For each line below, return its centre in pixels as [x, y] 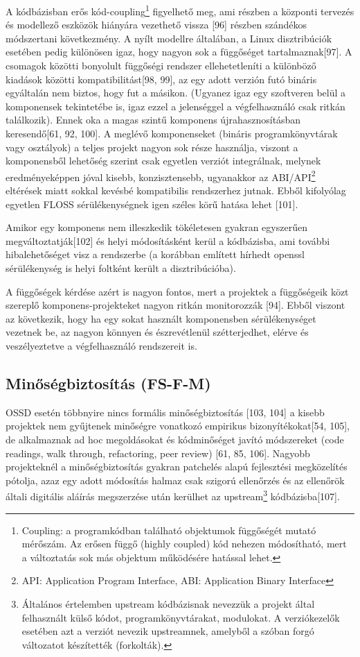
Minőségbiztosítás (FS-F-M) [108, 383]
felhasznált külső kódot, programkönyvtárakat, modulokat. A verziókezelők [181, 617]
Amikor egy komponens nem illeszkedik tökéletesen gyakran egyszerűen [156, 227]
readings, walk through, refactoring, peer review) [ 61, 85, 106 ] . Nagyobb [158, 453]
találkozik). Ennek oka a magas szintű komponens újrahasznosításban [153, 120]
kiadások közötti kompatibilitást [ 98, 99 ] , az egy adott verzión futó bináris [161, 79]
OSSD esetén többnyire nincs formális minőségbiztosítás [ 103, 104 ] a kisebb [165, 412]
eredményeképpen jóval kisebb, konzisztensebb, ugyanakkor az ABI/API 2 [161, 176]
